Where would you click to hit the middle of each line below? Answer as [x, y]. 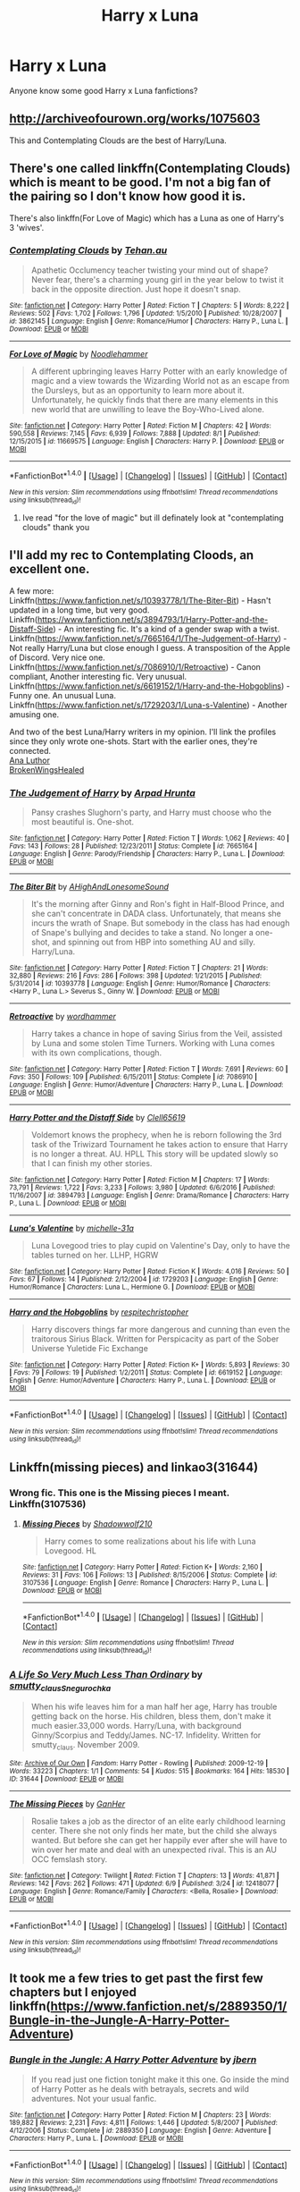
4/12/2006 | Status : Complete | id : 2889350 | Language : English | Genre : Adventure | [140, 2130]
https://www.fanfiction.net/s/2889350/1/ [169, 2006]
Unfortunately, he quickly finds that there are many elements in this [154, 400]
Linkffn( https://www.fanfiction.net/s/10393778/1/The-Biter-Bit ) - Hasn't [140, 600]
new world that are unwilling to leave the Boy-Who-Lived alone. [148, 409]
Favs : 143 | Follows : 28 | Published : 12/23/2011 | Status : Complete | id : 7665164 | [133, 846]
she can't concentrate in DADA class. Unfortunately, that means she [156, 913]
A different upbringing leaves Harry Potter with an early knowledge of [159, 371]
